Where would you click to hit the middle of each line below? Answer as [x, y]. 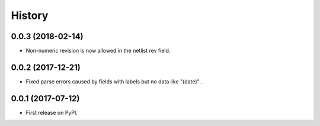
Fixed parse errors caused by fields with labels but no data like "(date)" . [114, 81]
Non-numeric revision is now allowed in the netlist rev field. [98, 51]
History [30, 15]
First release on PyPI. [52, 112]
